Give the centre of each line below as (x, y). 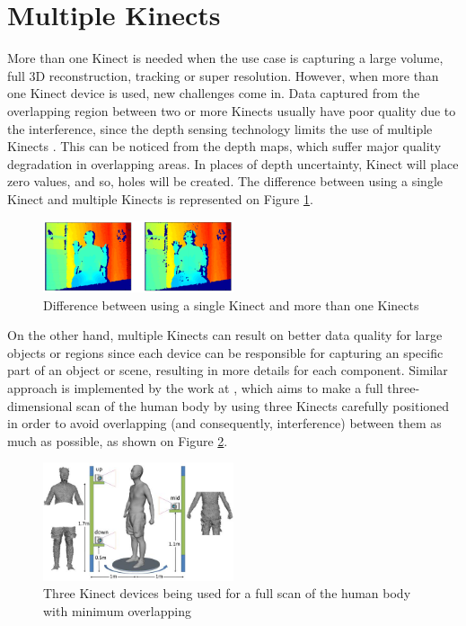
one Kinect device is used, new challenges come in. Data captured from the (214, 93)
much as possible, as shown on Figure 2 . (118, 440)
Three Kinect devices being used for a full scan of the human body (227, 593)
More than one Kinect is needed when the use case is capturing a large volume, (225, 58)
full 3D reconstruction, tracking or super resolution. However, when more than (223, 75)
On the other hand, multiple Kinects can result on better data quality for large (225, 335)
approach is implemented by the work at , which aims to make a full (195, 388)
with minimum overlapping (117, 611)
